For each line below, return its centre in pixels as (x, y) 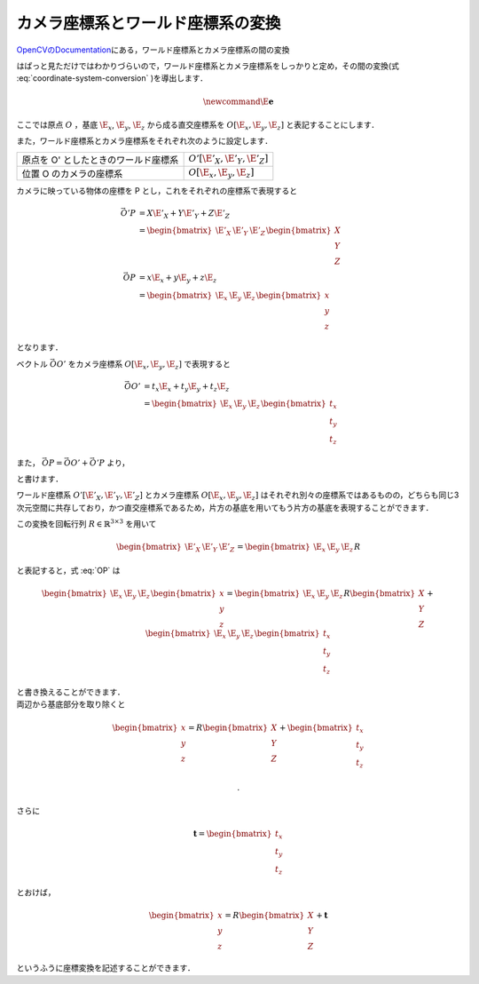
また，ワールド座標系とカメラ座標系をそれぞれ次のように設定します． (145, 141)
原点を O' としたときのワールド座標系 (100, 160)
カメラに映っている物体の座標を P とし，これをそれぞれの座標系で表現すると (157, 190)
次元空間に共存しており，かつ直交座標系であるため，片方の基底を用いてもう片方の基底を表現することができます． (225, 507)
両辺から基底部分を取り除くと (71, 704)
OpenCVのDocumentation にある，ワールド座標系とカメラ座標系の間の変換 (153, 50)
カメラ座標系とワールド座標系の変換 (149, 23)
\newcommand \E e (238, 101)
